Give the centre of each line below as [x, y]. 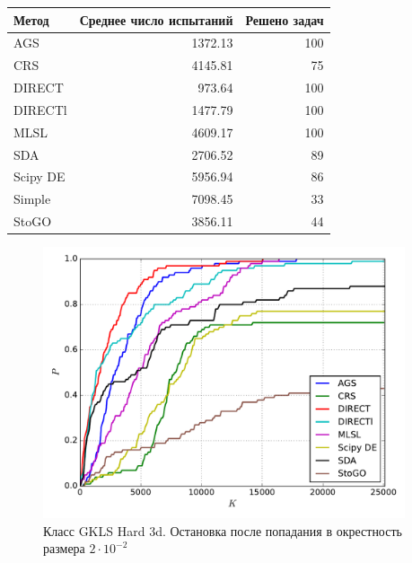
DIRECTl [40, 109]
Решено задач [285, 19]
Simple [32, 199]
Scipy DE [39, 176]
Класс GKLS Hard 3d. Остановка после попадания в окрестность [223, 530]
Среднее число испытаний [156, 19]
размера [64, 548]
